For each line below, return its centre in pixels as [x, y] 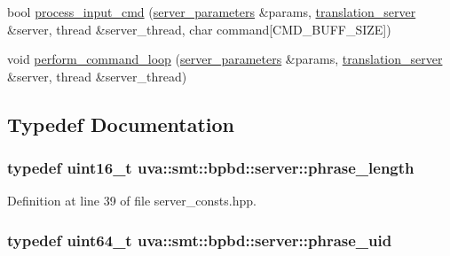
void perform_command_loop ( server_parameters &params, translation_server [225, 59]
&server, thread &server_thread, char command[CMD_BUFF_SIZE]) [199, 29]
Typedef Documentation [121, 124]
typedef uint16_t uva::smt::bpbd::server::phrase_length [211, 168]
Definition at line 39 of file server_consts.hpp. [132, 201]
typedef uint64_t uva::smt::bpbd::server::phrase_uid [200, 240]
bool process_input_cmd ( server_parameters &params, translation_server [212, 12]
